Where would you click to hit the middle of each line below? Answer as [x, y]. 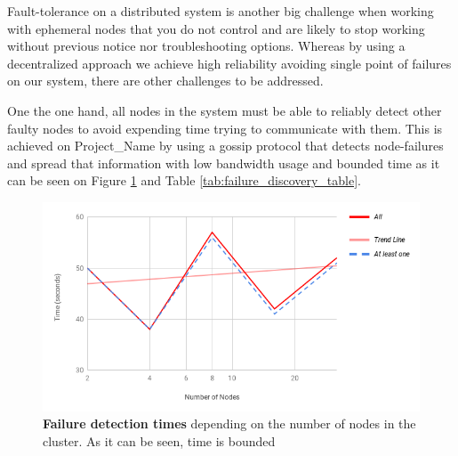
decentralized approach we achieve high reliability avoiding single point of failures [229, 63]
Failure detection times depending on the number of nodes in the [229, 423]
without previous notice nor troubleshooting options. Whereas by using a [206, 46]
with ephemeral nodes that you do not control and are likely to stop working [216, 28]
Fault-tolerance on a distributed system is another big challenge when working [221, 11]
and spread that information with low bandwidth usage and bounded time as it [224, 163]
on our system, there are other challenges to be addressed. [165, 81]
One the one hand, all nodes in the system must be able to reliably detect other [225, 110]
